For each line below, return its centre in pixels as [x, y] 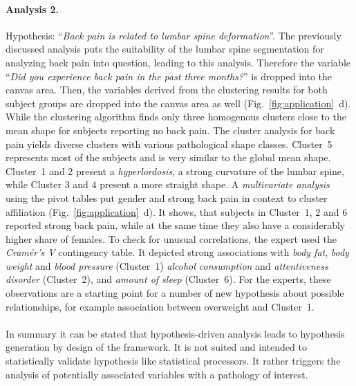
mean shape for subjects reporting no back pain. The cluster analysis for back [170, 130]
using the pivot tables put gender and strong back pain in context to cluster [167, 197]
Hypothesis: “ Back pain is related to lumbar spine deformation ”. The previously [174, 35]
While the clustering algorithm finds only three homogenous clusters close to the [176, 117]
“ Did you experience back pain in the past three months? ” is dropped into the [169, 76]
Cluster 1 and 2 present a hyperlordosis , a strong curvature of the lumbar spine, [175, 171]
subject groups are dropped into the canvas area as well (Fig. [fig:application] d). [178, 103]
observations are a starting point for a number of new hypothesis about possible [175, 293]
